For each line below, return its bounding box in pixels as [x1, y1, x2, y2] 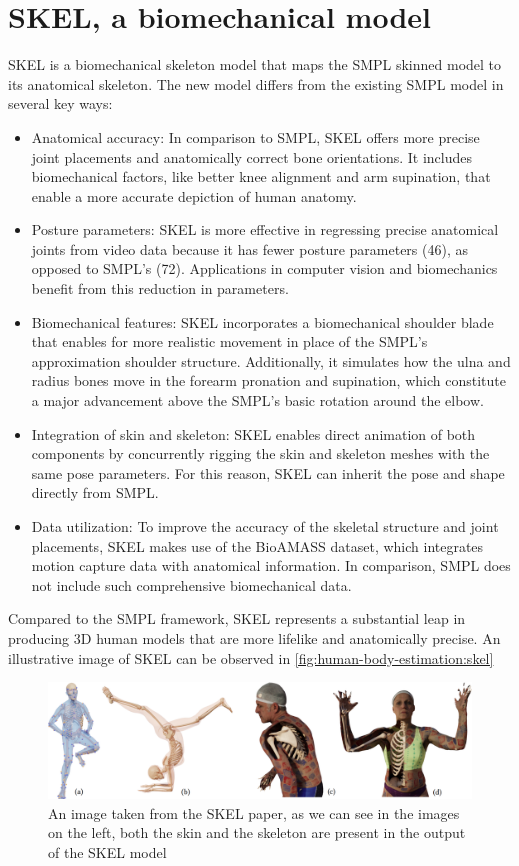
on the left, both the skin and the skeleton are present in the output [48, 822, 466, 843]
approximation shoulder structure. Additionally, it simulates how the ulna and [31, 350, 511, 371]
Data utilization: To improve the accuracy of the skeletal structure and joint [31, 516, 499, 536]
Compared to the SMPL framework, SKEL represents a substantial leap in [8, 608, 466, 629]
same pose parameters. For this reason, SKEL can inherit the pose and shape [31, 462, 505, 483]
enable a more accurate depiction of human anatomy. [31, 185, 357, 206]
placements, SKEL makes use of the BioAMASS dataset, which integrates [31, 535, 484, 556]
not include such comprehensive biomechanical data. [31, 574, 352, 595]
